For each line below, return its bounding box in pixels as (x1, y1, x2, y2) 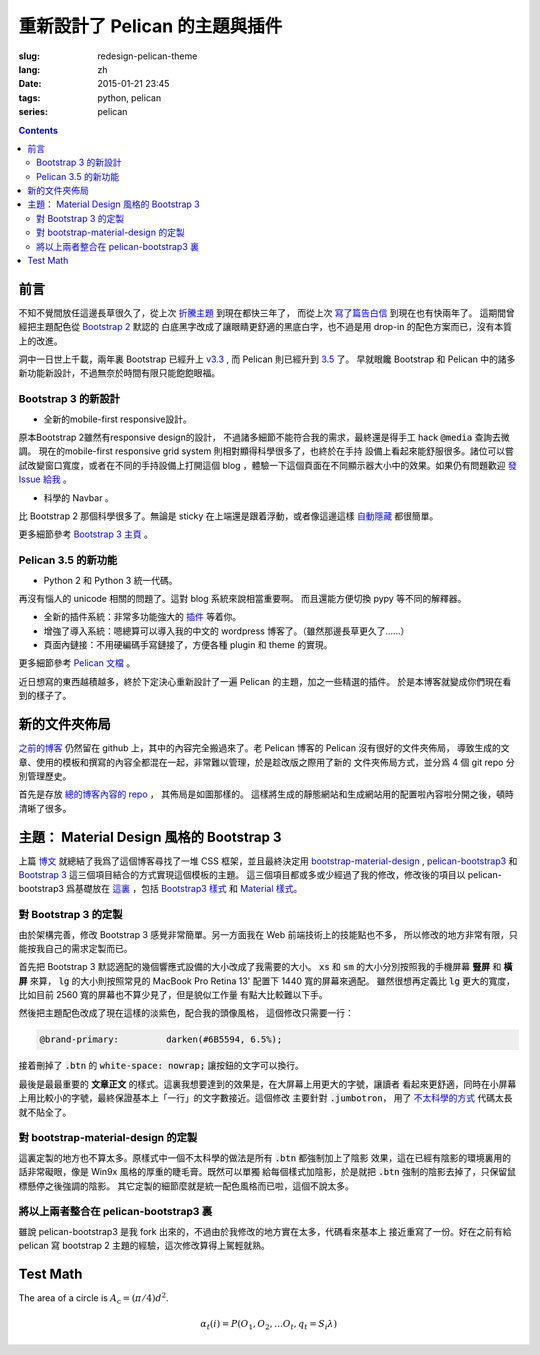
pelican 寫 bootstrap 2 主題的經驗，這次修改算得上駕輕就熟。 (18, 1240, 270, 1252)
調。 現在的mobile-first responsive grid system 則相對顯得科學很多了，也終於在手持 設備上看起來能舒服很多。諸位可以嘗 (18, 445, 514, 457)
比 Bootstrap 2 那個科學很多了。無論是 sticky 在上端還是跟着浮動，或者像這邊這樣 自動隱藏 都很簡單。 (18, 510, 439, 522)
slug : (18, 50, 40, 62)
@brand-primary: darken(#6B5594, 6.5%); (39, 1034, 283, 1045)
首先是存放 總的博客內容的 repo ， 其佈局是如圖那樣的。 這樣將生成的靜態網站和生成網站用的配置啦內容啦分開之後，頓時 (18, 788, 514, 800)
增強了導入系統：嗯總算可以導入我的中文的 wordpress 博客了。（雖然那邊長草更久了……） (43, 625, 410, 637)
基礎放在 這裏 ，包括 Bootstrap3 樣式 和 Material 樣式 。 (75, 883, 303, 895)
